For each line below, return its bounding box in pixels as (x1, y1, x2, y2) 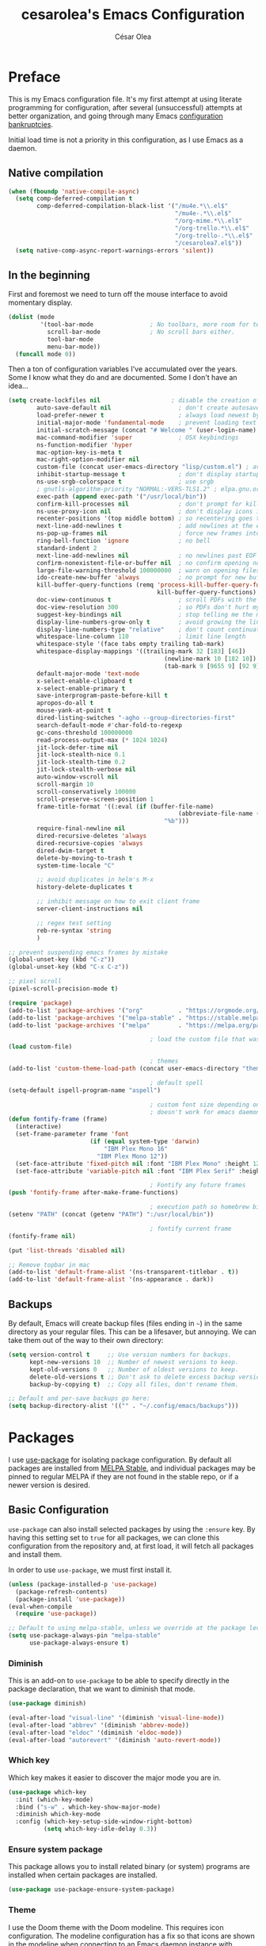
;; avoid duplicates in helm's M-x (36, 875, 154, 884)
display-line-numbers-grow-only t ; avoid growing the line (36, 617, 264, 626)
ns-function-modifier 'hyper (36, 440, 133, 449)
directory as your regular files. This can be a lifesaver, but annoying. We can (8, 1327, 256, 1336)
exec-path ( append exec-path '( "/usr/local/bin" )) (36, 492, 207, 501)
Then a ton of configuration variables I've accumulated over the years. (8, 364, 237, 374)
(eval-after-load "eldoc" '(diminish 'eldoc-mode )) (8, 1729, 182, 1736)
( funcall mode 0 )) (15, 350, 77, 358)
